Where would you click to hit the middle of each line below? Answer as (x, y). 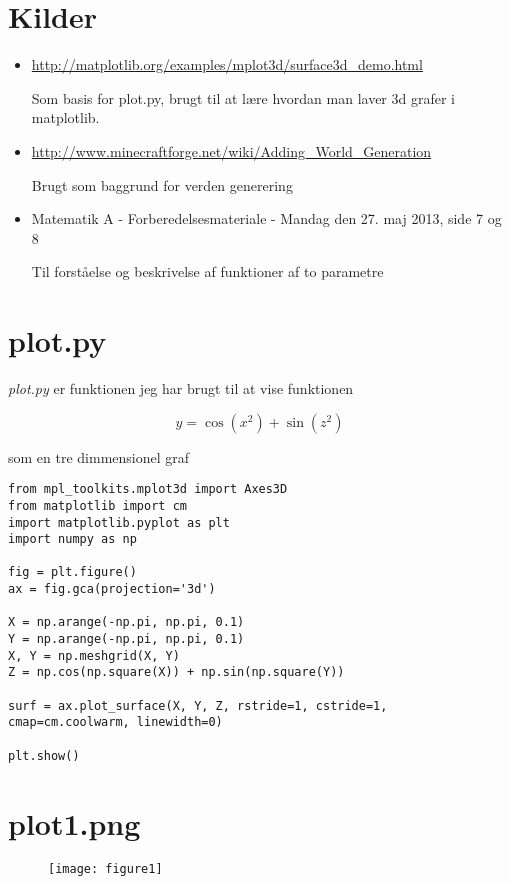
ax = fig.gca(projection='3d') (112, 589)
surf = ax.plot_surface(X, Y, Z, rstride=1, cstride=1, (198, 705)
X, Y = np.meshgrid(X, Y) (94, 655)
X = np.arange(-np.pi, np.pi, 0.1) (126, 622)
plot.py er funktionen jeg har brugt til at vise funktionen (181, 388)
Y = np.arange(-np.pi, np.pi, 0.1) (126, 639)
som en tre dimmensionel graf (99, 456)
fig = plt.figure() (72, 572)
